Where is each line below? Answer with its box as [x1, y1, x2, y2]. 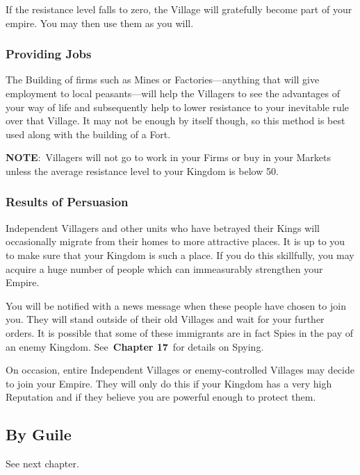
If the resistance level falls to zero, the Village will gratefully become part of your [6, 2, 352, 16]
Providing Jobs [6, 45, 92, 62]
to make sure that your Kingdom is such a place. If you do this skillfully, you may [6, 247, 354, 262]
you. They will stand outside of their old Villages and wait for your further [6, 312, 325, 326]
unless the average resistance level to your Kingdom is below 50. [6, 163, 279, 178]
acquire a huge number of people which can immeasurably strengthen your [6, 261, 323, 276]
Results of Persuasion [6, 193, 129, 210]
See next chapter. [6, 456, 79, 471]
